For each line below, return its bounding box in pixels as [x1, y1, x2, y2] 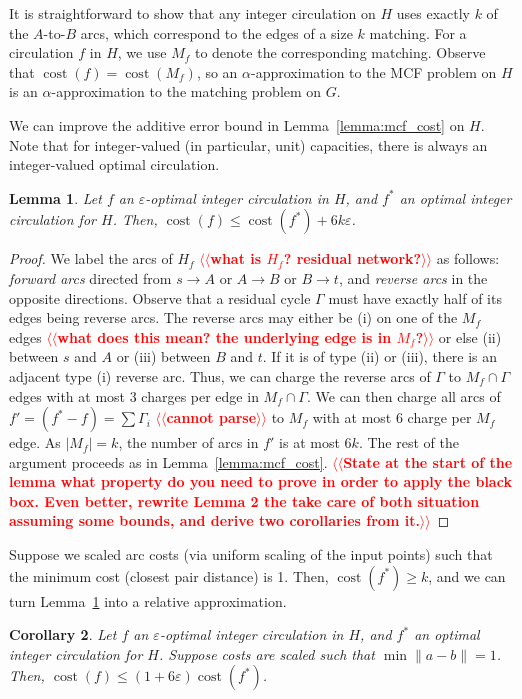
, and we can [428, 565, 506, 586]
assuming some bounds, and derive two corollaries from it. [9, 510, 420, 531]
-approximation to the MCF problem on [251, 61, 497, 82]
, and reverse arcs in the [338, 267, 488, 288]
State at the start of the [343, 451, 513, 472]
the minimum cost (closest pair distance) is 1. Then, [9, 565, 329, 586]
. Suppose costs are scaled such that [158, 643, 375, 664]
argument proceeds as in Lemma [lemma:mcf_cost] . [9, 451, 328, 472]
